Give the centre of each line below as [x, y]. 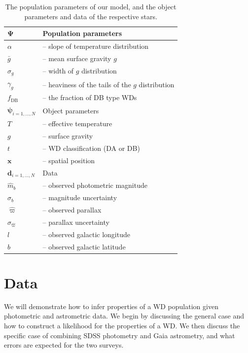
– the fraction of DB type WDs [90, 97]
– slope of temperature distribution [96, 46]
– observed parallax [72, 210]
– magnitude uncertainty [80, 197]
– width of [58, 71]
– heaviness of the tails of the [87, 84]
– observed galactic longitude [86, 234]
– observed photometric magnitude [95, 185]
